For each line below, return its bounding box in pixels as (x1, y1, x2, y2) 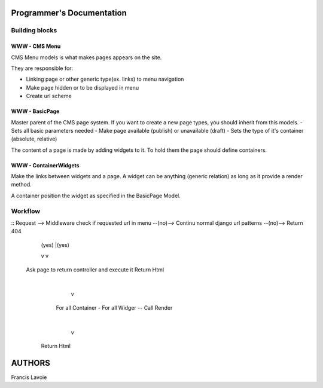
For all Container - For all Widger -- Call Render (56, 304, 173, 311)
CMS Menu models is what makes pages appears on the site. (11, 54, 162, 61)
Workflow (11, 207, 41, 215)
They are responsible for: (11, 65, 74, 72)
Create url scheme (26, 93, 72, 100)
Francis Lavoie (11, 374, 47, 381)
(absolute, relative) (11, 135, 57, 143)
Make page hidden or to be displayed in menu (26, 84, 139, 91)
